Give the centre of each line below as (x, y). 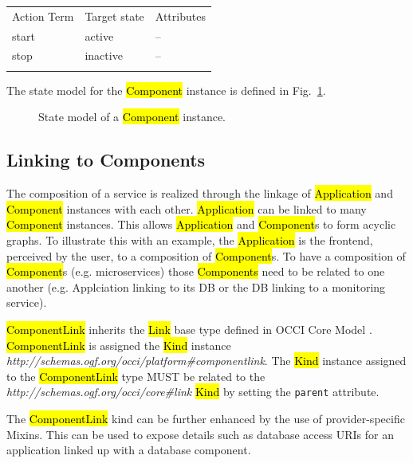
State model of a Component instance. (132, 117)
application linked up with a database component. (129, 450)
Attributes (180, 16)
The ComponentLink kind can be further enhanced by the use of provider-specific (206, 418)
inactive (104, 55)
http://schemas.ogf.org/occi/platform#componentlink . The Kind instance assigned (206, 361)
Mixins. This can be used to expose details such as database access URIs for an (200, 434)
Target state (114, 16)
